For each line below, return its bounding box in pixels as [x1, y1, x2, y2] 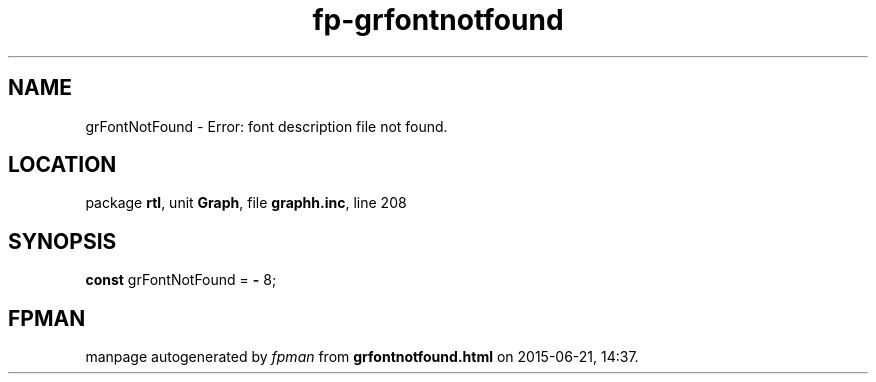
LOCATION [8, 152, 117, 178]
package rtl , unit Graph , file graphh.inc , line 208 [85, 194, 407, 212]
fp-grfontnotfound [312, 3, 564, 37]
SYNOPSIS [8, 228, 117, 254]
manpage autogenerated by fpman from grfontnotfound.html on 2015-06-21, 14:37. [85, 348, 639, 366]
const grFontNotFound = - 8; [85, 271, 277, 289]
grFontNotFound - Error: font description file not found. [85, 117, 448, 135]
